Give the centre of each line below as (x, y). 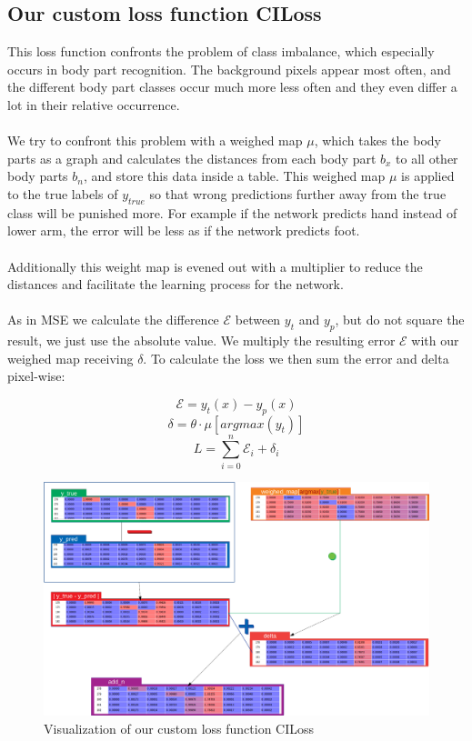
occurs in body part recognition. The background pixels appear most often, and (229, 69)
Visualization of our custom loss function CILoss (179, 728)
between (258, 320)
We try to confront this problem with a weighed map (155, 140)
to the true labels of (63, 193)
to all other (427, 158)
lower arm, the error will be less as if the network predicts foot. (184, 230)
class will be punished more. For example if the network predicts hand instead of (232, 212)
